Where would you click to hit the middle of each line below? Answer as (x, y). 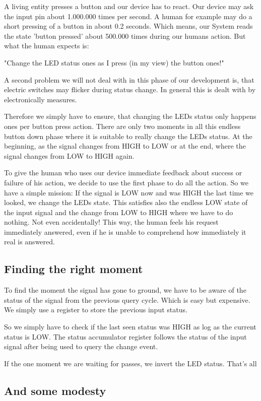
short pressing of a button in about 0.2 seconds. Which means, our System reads (128, 26)
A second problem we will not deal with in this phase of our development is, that (129, 79)
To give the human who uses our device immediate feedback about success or (123, 173)
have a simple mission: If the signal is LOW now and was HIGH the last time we (129, 192)
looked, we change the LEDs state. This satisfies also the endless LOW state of (126, 202)
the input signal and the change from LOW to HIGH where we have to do (119, 212)
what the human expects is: (47, 46)
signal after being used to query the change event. (81, 346)
